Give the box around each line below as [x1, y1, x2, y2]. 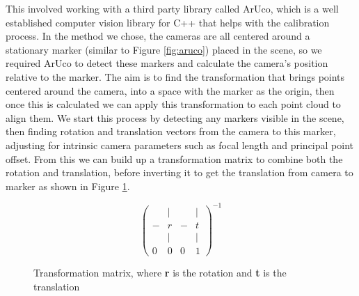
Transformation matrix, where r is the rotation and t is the [33, 265, 287, 279]
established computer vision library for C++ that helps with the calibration [6, 15, 330, 29]
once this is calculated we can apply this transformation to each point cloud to [6, 97, 341, 111]
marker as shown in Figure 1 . [6, 178, 130, 193]
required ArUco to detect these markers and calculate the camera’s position [6, 56, 328, 70]
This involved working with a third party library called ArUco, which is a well [6, 1, 339, 15]
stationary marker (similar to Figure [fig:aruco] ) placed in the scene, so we [6, 42, 322, 56]
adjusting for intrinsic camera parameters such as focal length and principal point [6, 137, 353, 152]
